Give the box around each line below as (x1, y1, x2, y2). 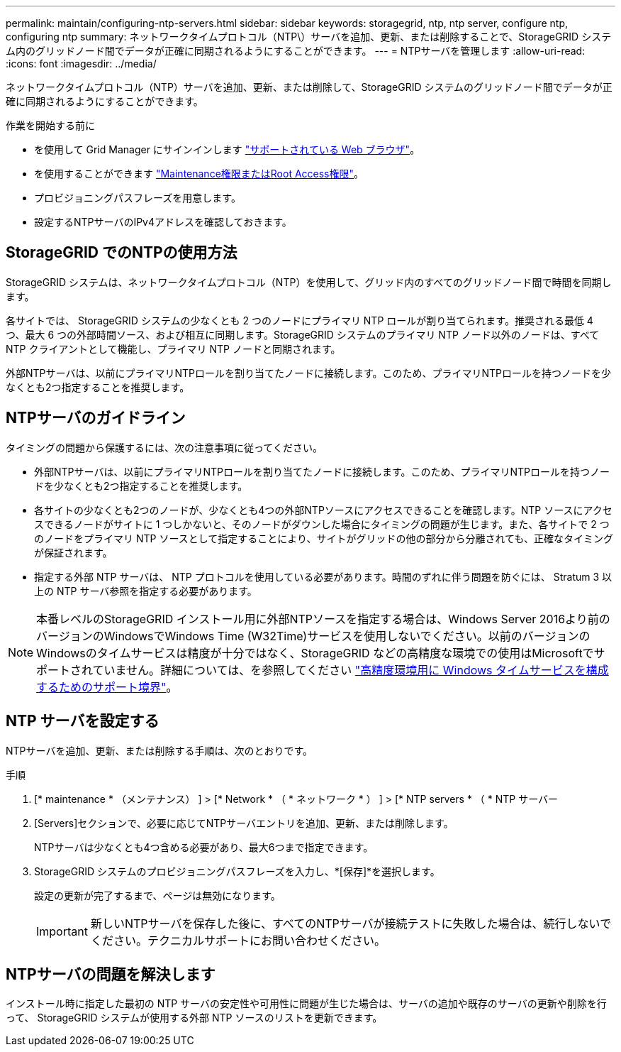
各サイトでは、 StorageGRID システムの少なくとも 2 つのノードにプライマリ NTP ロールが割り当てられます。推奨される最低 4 (6, 314, 593, 327)
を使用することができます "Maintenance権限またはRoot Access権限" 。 (34, 168, 364, 180)
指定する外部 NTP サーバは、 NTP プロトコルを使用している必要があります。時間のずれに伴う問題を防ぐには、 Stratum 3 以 (34, 570, 612, 583)
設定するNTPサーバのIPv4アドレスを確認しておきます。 (34, 216, 292, 228)
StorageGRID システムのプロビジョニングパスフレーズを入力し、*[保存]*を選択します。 (34, 865, 440, 877)
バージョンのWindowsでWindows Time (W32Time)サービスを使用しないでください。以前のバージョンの (36, 628, 591, 643)
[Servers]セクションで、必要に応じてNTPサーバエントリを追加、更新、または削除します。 (34, 816, 454, 829)
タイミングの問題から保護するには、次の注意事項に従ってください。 (6, 441, 323, 454)
